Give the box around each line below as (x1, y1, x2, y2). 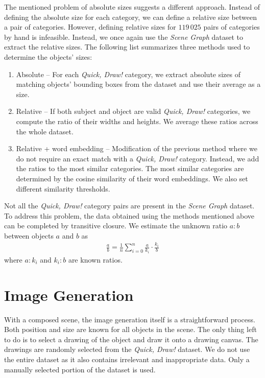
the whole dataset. (16, 126, 74, 136)
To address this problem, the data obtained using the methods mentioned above (4, 210, 255, 221)
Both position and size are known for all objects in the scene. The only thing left (4, 324, 257, 335)
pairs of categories (203, 21, 260, 32)
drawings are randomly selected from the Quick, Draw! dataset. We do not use (4, 344, 250, 355)
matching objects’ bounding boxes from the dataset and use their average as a (16, 79, 261, 89)
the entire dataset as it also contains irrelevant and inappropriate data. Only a (4, 354, 250, 365)
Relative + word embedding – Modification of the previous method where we (16, 143, 257, 154)
